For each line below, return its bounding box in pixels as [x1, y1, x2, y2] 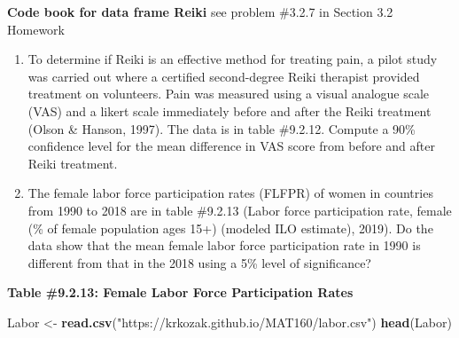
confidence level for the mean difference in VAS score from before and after [27, 137, 435, 155]
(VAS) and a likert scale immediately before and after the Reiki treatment [27, 101, 432, 120]
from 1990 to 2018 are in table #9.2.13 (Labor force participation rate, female [27, 200, 452, 219]
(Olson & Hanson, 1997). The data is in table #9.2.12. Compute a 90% [27, 119, 416, 138]
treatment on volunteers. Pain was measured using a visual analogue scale [27, 84, 430, 103]
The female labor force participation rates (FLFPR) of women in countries [27, 184, 433, 202]
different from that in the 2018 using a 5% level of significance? [27, 253, 371, 271]
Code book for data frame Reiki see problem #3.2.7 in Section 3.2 [7, 3, 393, 20]
